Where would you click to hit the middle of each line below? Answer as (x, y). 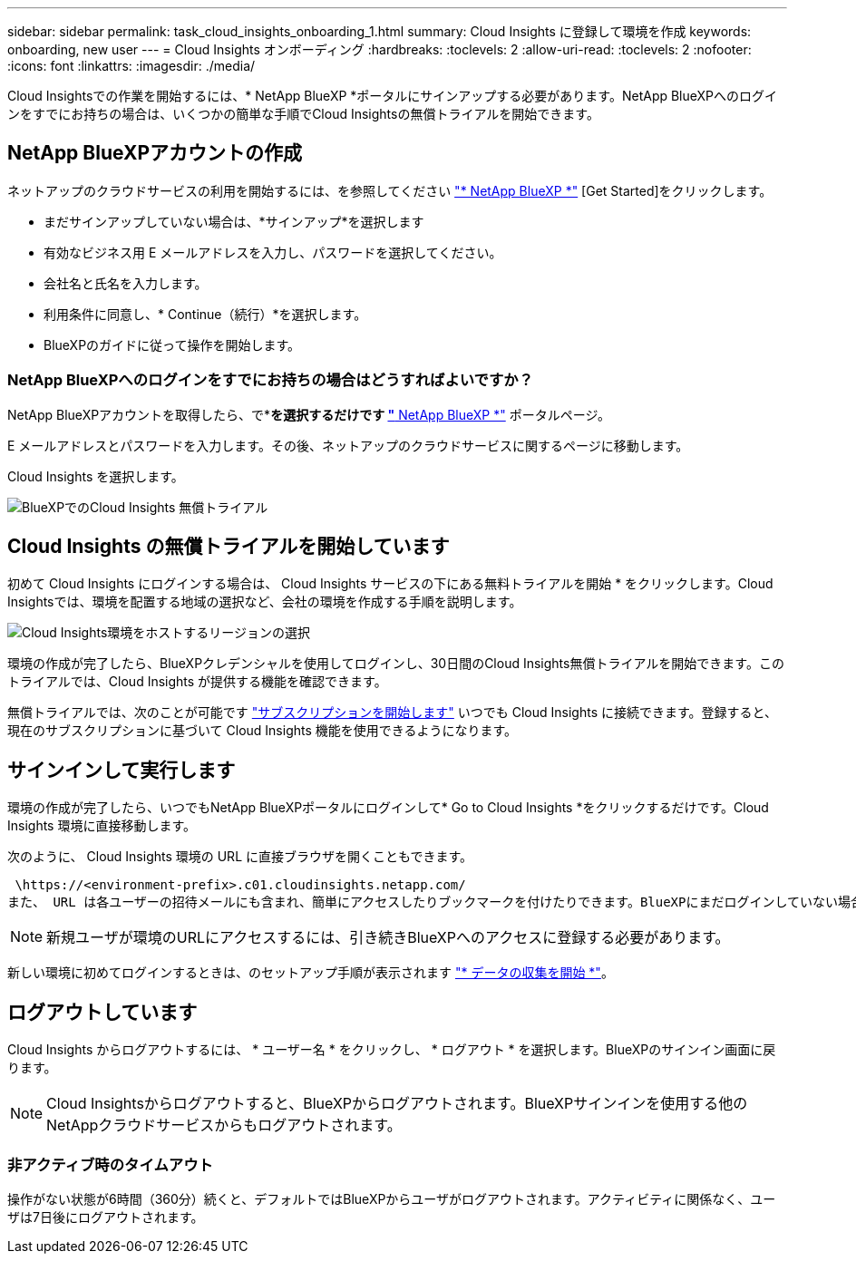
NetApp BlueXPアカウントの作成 (155, 153)
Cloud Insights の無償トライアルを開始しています (229, 547)
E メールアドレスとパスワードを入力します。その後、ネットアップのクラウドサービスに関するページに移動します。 (348, 445)
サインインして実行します (122, 770)
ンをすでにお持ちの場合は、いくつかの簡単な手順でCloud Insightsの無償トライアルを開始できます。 (303, 114)
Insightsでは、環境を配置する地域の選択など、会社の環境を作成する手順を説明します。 (265, 602)
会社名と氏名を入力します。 (126, 283)
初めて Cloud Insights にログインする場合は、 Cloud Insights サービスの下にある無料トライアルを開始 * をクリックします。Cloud (390, 584)
